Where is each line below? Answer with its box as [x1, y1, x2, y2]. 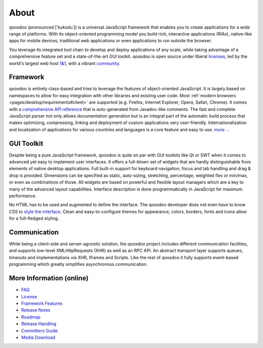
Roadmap [21, 314, 41, 320]
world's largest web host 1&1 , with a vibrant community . [9, 60, 120, 66]
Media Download [21, 334, 56, 340]
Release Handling [21, 321, 56, 327]
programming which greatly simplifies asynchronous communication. [9, 261, 148, 267]
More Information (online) [9, 274, 89, 282]
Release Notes [21, 307, 51, 313]
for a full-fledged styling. [9, 215, 59, 221]
